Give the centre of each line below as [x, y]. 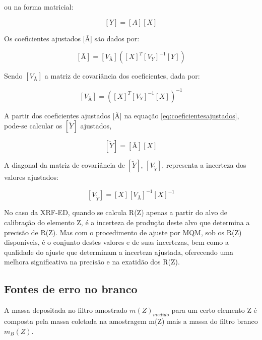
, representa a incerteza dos [204, 165]
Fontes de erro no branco [71, 289]
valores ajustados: [31, 177]
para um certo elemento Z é [214, 310]
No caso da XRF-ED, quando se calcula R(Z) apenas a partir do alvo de [116, 212]
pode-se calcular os [33, 126]
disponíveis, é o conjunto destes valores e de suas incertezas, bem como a [116, 242]
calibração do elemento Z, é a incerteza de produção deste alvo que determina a [127, 222]
